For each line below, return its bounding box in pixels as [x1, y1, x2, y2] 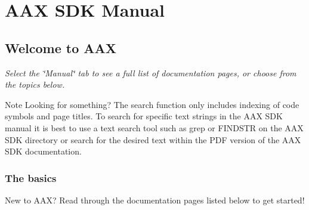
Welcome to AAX [5, 38, 117, 57]
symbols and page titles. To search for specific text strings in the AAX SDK [5, 110, 283, 122]
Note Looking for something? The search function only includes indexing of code [5, 98, 299, 110]
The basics [5, 170, 57, 185]
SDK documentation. [5, 145, 82, 157]
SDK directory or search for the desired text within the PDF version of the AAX [5, 133, 301, 146]
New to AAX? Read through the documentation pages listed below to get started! [5, 193, 305, 206]
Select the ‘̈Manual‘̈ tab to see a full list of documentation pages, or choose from [5, 66, 296, 79]
